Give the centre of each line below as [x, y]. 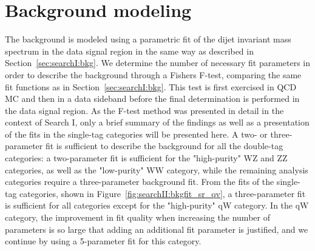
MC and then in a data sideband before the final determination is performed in [152, 99]
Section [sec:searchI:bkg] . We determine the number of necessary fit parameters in [158, 63]
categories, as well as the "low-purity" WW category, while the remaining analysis [157, 169]
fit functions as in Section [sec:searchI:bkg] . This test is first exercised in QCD [151, 86]
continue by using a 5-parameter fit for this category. [103, 241]
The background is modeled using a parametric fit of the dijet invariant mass [148, 39]
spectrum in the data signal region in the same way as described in [129, 51]
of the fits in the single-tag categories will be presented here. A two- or [136, 134]
